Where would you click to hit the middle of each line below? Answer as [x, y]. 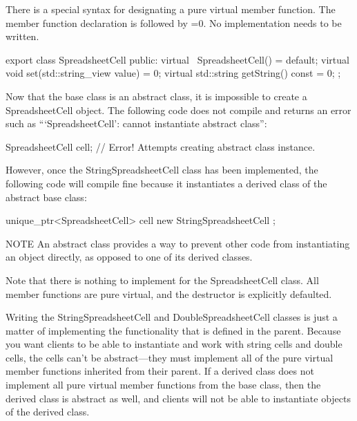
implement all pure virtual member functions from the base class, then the [163, 385]
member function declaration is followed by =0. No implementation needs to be [174, 22]
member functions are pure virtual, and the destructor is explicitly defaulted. [169, 293]
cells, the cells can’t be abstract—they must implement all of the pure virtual [170, 357]
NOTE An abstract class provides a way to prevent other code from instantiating [178, 243]
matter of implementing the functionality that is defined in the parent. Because [173, 330]
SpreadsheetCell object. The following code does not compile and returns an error [178, 110]
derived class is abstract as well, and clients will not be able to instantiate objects [178, 398]
